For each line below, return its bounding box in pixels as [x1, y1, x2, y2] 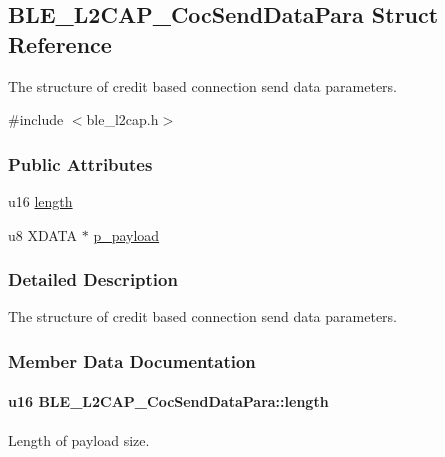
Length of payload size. [8, 429, 150, 450]
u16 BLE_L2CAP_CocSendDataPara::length [8, 391, 329, 412]
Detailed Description [8, 267, 178, 292]
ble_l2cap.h [86, 109, 159, 130]
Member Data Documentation [8, 348, 256, 373]
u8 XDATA [8, 224, 78, 245]
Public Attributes [8, 151, 153, 176]
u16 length [8, 191, 73, 211]
